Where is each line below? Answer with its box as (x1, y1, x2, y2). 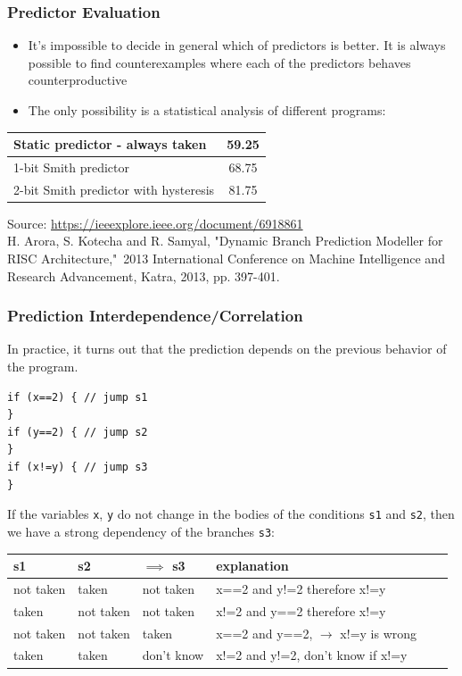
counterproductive (28, 71, 128, 89)
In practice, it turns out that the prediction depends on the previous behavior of (7, 339, 447, 358)
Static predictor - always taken (13, 135, 207, 154)
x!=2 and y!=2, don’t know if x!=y (216, 646, 408, 664)
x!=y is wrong (340, 623, 417, 642)
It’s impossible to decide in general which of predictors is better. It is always (28, 36, 446, 54)
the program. (7, 357, 78, 376)
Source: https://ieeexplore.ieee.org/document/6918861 (7, 213, 303, 232)
